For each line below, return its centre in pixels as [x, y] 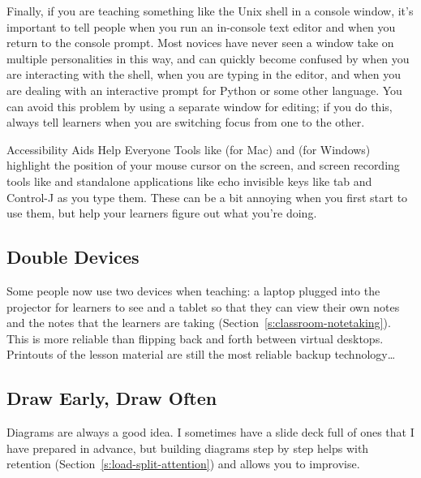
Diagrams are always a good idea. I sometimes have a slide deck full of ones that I [210, 432]
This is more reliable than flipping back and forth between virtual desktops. [195, 338]
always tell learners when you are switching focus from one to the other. [186, 122]
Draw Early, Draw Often [112, 398]
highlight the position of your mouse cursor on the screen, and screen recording [203, 165]
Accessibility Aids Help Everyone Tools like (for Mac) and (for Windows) [189, 149]
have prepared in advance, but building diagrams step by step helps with [188, 448]
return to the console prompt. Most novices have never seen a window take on [200, 43]
